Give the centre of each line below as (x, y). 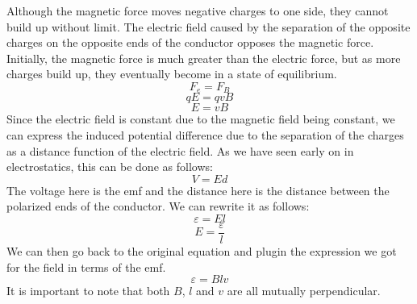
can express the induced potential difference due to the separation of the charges (205, 135)
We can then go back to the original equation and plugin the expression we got (202, 251)
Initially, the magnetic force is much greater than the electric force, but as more (204, 58)
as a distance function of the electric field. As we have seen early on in (180, 150)
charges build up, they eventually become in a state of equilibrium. (172, 74)
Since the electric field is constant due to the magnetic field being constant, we (201, 119)
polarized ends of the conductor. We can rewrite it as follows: (158, 206)
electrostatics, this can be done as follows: (110, 167)
